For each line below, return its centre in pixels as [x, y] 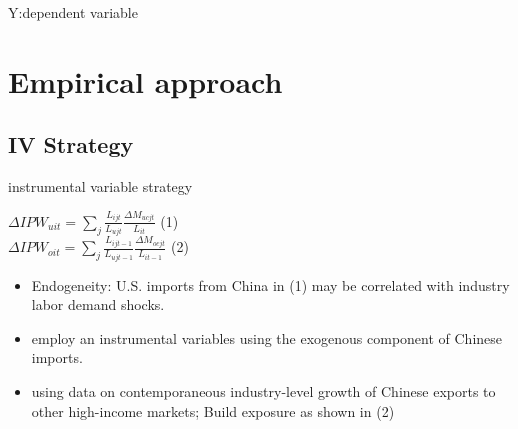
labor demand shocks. [98, 304]
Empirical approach [145, 80]
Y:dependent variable [73, 12]
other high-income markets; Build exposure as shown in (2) [213, 410]
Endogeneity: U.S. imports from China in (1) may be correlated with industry [270, 284]
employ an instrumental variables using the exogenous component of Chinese [267, 337]
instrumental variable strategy [100, 186]
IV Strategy [71, 144]
